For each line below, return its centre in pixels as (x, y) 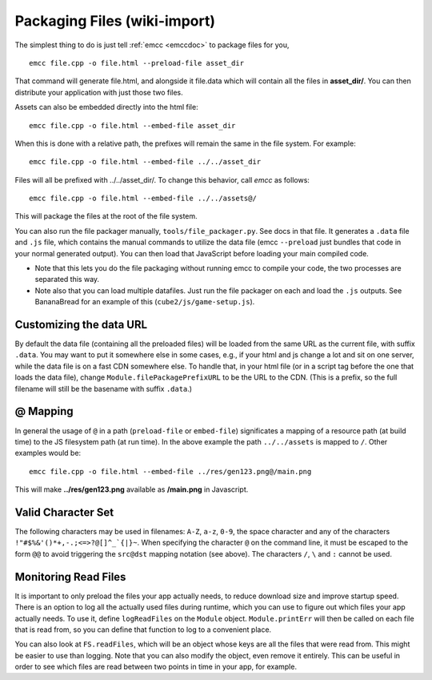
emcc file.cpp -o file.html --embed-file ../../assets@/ (143, 199)
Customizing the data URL (81, 325)
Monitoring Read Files (70, 577)
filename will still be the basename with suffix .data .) (103, 388)
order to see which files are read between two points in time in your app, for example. (156, 667)
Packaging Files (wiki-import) (115, 21)
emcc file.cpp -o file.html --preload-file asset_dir (136, 63)
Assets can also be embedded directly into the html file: (107, 107)
